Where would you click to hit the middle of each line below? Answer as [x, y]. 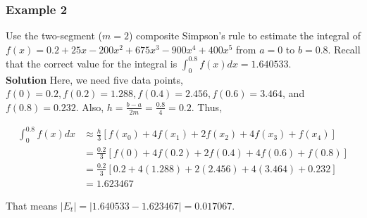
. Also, [90, 107]
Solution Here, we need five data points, [94, 79]
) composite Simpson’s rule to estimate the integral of [244, 36]
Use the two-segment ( [54, 36]
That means [32, 205]
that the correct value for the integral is [92, 63]
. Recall [344, 49]
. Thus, [207, 107]
